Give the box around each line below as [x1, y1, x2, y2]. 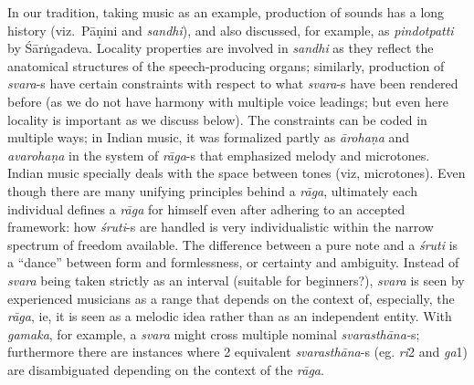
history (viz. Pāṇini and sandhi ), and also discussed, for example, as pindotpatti [7, 20, 454, 39]
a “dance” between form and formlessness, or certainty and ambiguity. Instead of [7, 253, 459, 272]
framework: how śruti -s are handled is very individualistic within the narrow [7, 217, 434, 236]
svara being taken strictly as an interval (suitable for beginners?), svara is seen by [7, 270, 465, 289]
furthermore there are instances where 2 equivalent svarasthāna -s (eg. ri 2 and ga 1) [7, 342, 468, 361]
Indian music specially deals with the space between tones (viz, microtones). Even [7, 163, 466, 182]
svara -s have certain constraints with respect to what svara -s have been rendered [7, 74, 458, 93]
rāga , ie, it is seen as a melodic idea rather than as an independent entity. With [7, 307, 452, 326]
